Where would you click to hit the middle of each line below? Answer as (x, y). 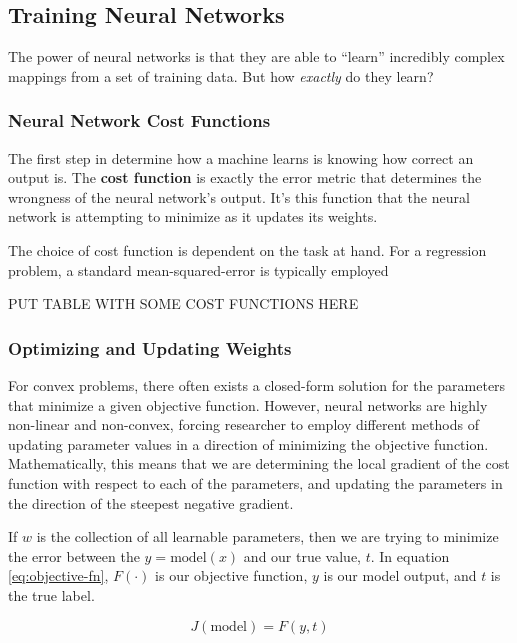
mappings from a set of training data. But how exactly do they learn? (221, 75)
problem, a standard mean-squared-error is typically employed (198, 269)
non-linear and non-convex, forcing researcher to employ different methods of (243, 424)
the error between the (74, 555)
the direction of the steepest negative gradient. (151, 502)
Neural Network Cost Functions (139, 120)
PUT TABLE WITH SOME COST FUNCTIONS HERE (183, 303)
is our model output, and (400, 575)
